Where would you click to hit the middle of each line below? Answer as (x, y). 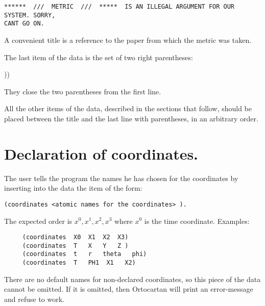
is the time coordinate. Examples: (197, 221)
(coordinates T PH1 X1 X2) (79, 263)
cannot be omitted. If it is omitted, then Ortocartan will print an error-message (129, 289)
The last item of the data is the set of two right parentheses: (99, 57)
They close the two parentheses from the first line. (83, 91)
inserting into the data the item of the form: (73, 188)
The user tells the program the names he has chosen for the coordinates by (121, 178)
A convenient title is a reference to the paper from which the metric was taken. (128, 40)
